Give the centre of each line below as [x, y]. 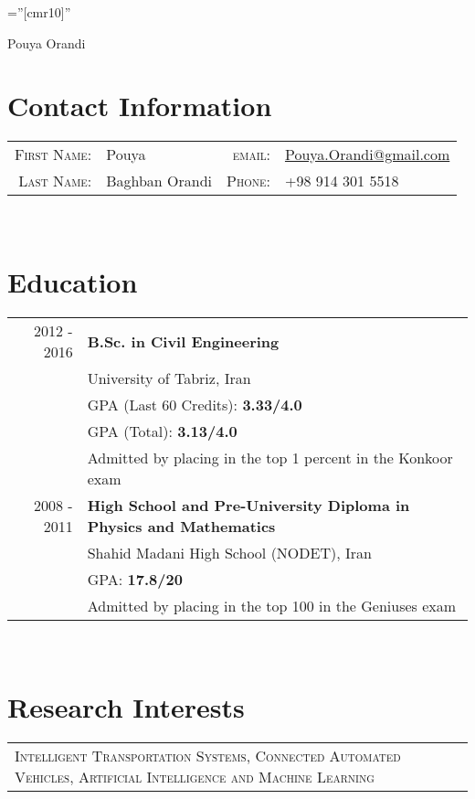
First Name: [53, 154]
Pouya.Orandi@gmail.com [367, 154]
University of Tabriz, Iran [169, 378]
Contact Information [140, 106]
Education [73, 282]
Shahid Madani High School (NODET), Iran [229, 553]
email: [251, 154]
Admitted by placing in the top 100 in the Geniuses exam [272, 606]
